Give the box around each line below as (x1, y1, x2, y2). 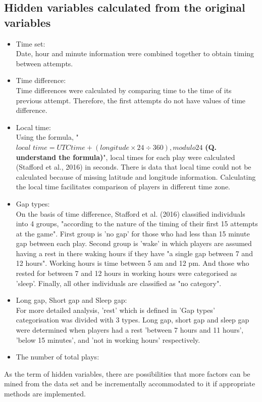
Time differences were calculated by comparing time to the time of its (16, 85, 232, 95)
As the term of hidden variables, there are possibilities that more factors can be (4, 368, 250, 379)
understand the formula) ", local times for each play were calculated (16, 151, 235, 162)
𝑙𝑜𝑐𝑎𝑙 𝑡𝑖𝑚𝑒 (16, 144, 47, 151)
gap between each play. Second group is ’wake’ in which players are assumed (16, 238, 252, 249)
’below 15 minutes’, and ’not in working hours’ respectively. (16, 334, 200, 345)
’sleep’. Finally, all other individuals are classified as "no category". (16, 277, 222, 288)
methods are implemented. (4, 388, 86, 398)
